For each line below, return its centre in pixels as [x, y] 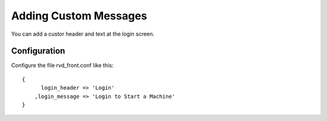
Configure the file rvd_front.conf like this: [62, 65]
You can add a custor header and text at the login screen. [83, 34]
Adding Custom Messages [79, 16]
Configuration [38, 51]
